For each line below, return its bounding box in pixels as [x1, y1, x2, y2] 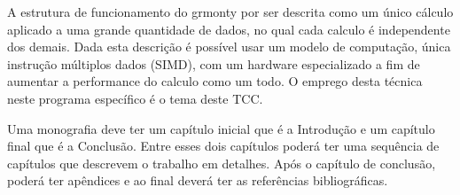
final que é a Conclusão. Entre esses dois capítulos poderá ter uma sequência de [7, 136, 440, 155]
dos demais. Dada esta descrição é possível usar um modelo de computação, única [7, 37, 451, 56]
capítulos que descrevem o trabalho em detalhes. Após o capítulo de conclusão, [7, 153, 436, 172]
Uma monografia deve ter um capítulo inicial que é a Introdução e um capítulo [7, 119, 435, 137]
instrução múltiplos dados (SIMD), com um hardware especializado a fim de [7, 54, 420, 73]
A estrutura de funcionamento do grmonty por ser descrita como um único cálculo [7, 3, 454, 20]
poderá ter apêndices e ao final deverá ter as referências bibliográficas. [7, 171, 388, 190]
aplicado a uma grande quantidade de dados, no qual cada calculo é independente [7, 19, 450, 38]
